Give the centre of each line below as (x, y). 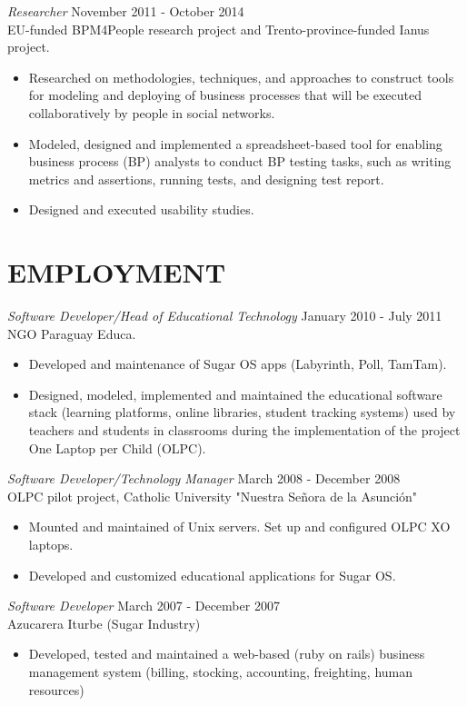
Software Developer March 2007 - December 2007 (144, 606)
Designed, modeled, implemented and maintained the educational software (235, 394)
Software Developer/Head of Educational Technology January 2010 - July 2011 (225, 316)
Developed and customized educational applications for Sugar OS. (212, 575)
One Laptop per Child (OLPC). (117, 447)
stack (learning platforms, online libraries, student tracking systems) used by (242, 412)
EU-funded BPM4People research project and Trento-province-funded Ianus (219, 29)
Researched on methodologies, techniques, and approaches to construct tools (241, 77)
